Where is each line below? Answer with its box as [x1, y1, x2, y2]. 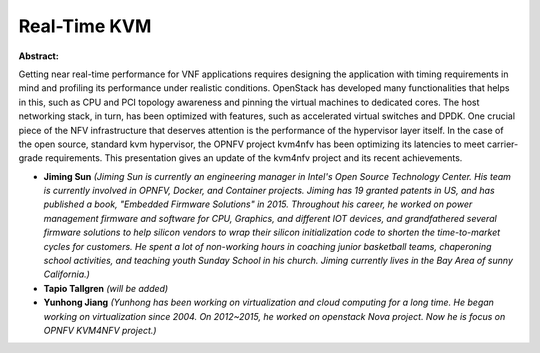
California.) [43, 268, 90, 280]
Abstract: [18, 50, 59, 62]
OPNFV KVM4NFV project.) [43, 324, 157, 336]
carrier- [486, 138, 519, 150]
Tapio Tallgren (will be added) [43, 282, 169, 294]
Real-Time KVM [18, 15, 152, 37]
